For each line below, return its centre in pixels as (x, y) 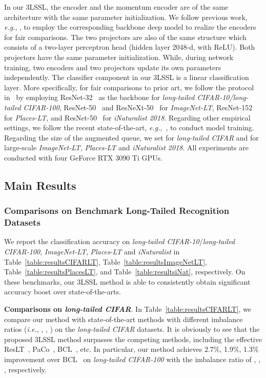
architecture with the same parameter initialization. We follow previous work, (126, 17)
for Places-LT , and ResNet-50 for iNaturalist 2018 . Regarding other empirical (127, 117)
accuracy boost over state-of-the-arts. (63, 292)
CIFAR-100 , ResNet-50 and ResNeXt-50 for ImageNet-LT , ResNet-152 (138, 107)
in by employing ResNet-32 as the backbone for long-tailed (99, 97)
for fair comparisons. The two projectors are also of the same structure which (125, 37)
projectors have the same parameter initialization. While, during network (119, 57)
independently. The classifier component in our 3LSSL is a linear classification (127, 77)
